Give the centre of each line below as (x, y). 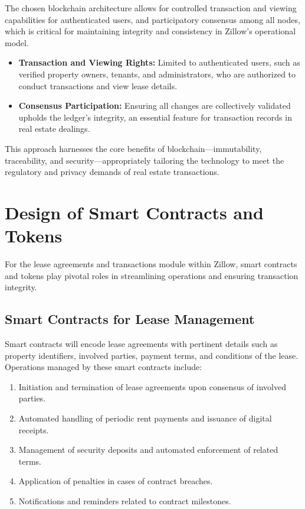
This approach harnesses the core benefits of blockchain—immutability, (133, 148)
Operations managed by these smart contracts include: (104, 367)
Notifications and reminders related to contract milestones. (125, 500)
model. (17, 42)
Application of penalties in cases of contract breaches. (116, 481)
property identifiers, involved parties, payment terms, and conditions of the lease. (152, 355)
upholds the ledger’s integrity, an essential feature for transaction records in (155, 117)
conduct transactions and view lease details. (98, 85)
